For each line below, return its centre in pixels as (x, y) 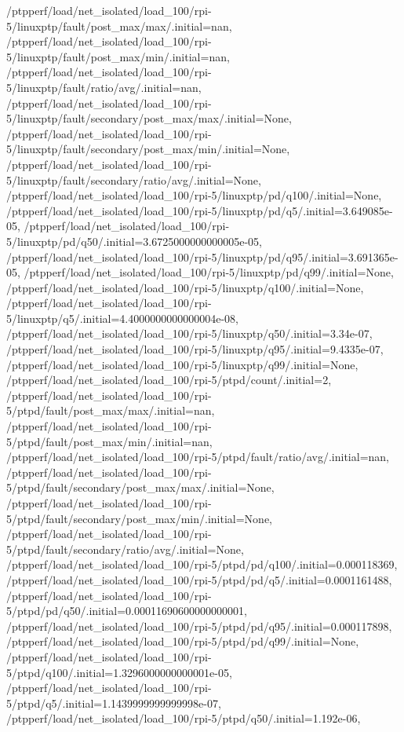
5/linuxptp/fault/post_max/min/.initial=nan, (118, 56)
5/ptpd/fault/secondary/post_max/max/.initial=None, (140, 487)
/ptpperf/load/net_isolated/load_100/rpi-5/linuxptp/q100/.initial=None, (185, 287)
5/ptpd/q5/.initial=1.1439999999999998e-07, (114, 703)
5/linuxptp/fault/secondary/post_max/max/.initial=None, (149, 118)
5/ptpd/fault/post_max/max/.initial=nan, (111, 410)
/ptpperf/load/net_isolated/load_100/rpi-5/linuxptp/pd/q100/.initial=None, (194, 195)
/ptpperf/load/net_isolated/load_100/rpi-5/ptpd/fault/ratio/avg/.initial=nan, (198, 457)
